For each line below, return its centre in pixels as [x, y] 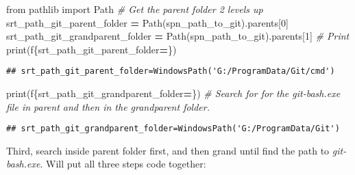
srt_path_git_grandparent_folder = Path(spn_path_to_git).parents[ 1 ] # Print [178, 36]
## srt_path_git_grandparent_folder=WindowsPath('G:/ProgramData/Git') [173, 129]
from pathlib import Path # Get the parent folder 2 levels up [135, 9]
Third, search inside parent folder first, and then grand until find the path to [168, 150]
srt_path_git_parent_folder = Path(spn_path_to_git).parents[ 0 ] [147, 22]
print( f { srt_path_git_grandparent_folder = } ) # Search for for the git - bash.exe [173, 93]
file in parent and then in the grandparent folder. [108, 106]
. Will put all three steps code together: [123, 164]
